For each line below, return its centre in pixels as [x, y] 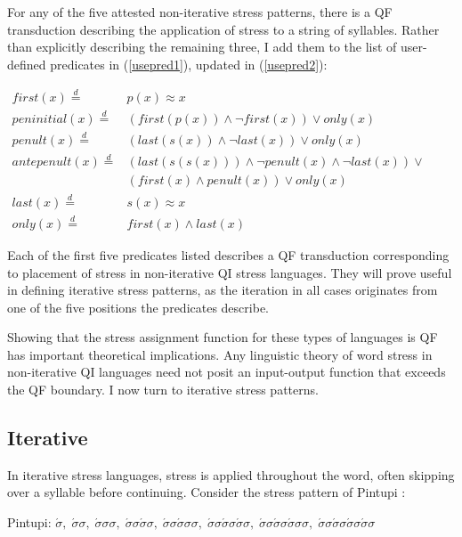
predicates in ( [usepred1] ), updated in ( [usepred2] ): [189, 64]
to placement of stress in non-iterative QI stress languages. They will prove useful [230, 272]
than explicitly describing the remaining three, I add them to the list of [202, 47]
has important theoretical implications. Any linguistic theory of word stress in [220, 354]
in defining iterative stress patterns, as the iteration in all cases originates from [223, 290]
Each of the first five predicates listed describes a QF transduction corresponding [228, 254]
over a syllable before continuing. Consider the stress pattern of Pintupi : [207, 492]
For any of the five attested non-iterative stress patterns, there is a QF [200, 12]
